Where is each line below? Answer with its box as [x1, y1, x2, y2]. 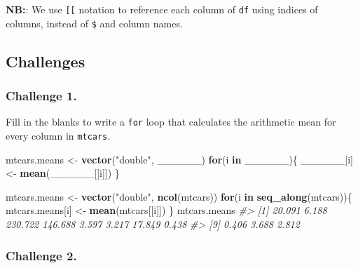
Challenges [6, 50, 85, 72]
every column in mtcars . [6, 128, 111, 142]
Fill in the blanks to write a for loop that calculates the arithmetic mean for [6, 114, 336, 129]
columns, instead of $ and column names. [6, 15, 183, 30]
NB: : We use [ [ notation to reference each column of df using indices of [6, 2, 318, 16]
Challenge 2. [6, 246, 77, 264]
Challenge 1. [6, 87, 77, 105]
